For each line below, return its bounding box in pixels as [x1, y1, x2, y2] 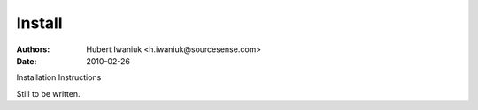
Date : [16, 55, 37, 66]
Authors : [16, 44, 50, 55]
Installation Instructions [16, 72, 102, 83]
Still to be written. [16, 88, 81, 99]
